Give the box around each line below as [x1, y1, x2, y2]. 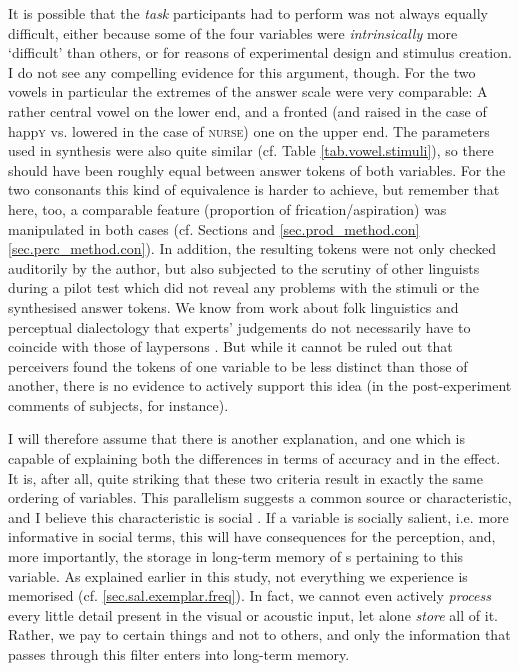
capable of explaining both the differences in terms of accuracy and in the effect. [8, 448, 501, 469]
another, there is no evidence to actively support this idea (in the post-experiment [8, 375, 512, 396]
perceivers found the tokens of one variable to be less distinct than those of [8, 355, 468, 376]
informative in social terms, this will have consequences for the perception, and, [8, 526, 496, 547]
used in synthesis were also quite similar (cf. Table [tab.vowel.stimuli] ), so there [8, 140, 494, 161]
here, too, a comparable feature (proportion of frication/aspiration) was [8, 198, 447, 219]
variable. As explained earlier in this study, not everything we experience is [8, 565, 468, 586]
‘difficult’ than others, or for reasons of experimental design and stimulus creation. [8, 42, 512, 63]
